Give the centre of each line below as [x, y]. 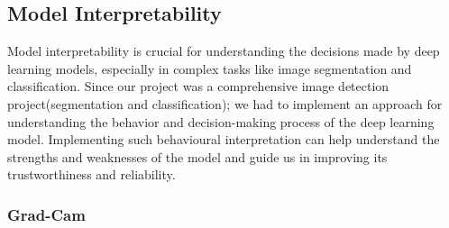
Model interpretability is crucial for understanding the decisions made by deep [224, 51]
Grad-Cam [46, 214]
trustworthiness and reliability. [92, 174]
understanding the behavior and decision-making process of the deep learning [221, 121]
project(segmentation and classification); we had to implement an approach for [225, 103]
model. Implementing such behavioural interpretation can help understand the [224, 139]
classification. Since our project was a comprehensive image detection [198, 86]
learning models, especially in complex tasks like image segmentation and [210, 68]
